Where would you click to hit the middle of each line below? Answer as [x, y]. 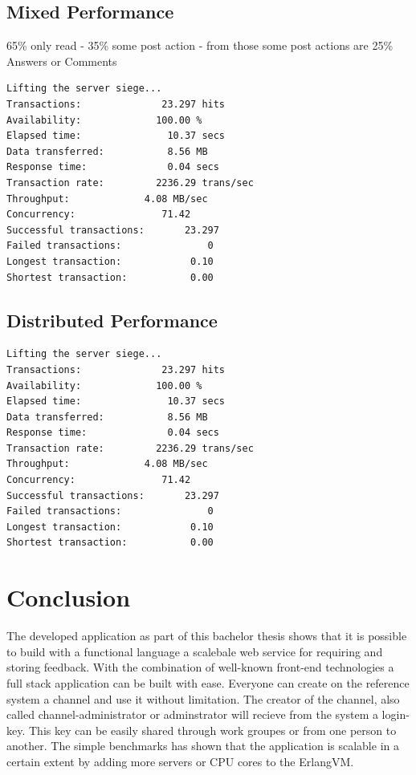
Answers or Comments [62, 61]
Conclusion [69, 597]
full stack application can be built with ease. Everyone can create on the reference [208, 682]
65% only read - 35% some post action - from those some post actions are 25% [200, 45]
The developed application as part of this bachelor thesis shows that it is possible [207, 636]
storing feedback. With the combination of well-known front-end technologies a [200, 667]
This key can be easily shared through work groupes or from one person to [212, 730]
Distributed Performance [112, 320]
